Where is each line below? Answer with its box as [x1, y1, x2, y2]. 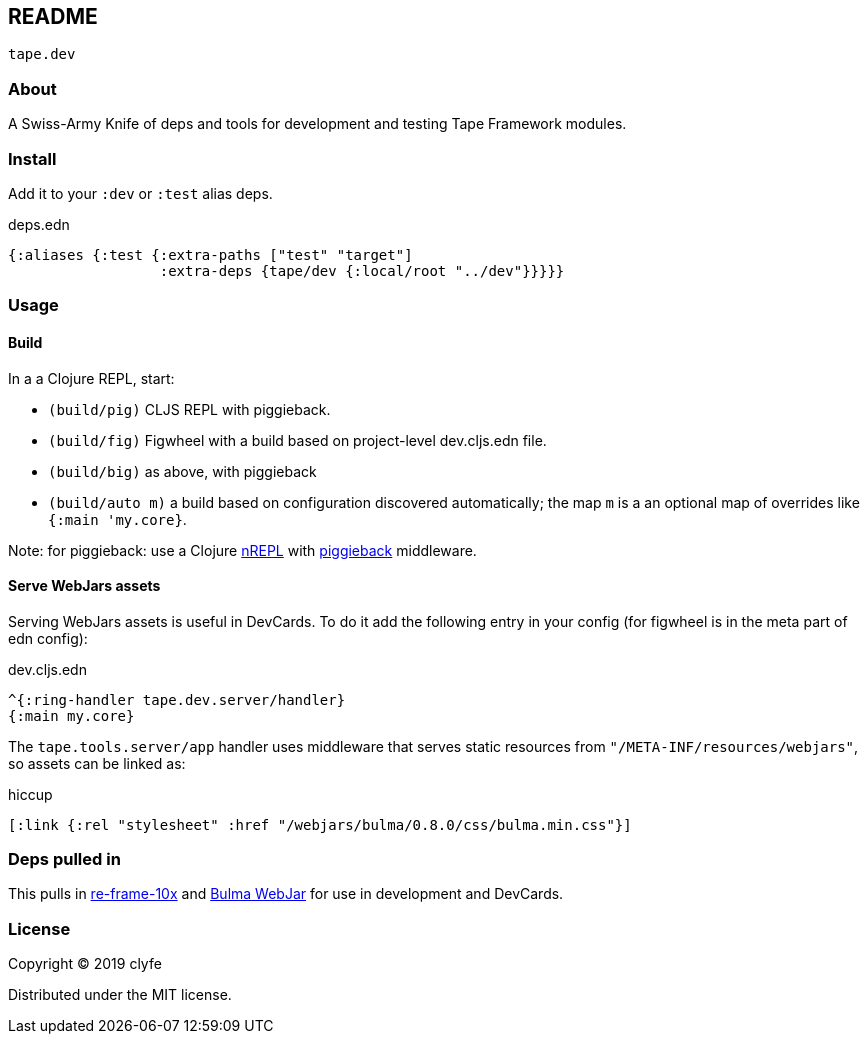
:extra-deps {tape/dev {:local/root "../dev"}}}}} [159, 262, 565, 279]
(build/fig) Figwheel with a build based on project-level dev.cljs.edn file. [48, 431, 547, 449]
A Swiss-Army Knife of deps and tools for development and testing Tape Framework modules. [8, 115, 627, 133]
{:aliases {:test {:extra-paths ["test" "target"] [8, 246, 413, 263]
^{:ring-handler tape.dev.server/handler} [8, 691, 346, 708]
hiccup [8, 785, 53, 803]
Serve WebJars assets [8, 577, 161, 595]
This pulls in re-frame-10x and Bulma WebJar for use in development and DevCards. [8, 885, 564, 903]
